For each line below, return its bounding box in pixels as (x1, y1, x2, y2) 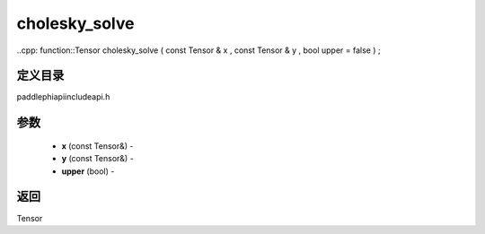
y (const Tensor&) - (61, 153, 134, 164)
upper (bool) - (61, 166, 115, 177)
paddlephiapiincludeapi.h (16, 91, 110, 102)
